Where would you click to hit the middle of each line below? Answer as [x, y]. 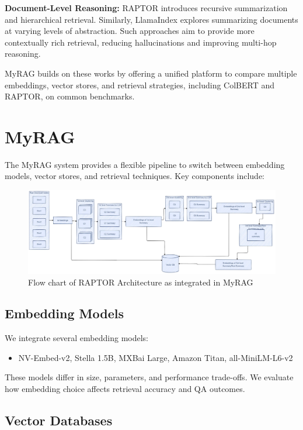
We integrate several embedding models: [76, 338]
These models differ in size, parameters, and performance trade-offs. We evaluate [149, 377]
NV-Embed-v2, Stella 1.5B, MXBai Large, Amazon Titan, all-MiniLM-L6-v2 [156, 357]
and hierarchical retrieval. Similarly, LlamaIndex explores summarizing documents [151, 19]
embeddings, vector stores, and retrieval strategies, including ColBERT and [140, 85]
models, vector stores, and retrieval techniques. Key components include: [135, 176]
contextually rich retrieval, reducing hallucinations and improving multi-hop [141, 42]
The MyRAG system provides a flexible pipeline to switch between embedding [145, 164]
